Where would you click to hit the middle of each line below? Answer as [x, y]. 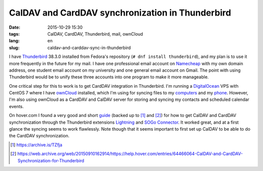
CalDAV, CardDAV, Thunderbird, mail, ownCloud [95, 34]
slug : [14, 47]
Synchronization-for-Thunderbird [51, 160]
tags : [14, 34]
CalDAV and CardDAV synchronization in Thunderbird [120, 13]
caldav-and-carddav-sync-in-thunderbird [89, 47]
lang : [14, 41]
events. [16, 106]
